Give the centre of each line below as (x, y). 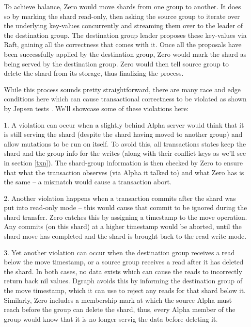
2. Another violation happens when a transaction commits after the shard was (120, 198)
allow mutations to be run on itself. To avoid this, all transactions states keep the (125, 143)
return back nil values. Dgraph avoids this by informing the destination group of (123, 281)
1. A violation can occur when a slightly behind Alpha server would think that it (124, 124)
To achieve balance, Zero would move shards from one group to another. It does (123, 6)
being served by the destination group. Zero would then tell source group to (117, 63)
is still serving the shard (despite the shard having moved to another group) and (123, 134)
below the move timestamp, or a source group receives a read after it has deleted (124, 262)
